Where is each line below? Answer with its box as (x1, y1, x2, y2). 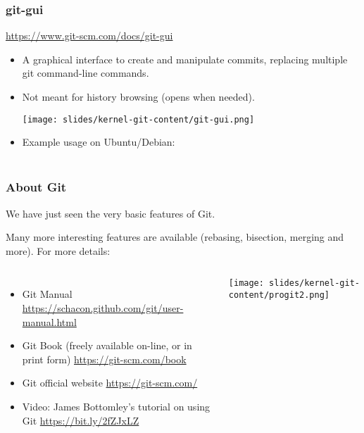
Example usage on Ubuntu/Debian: (22, 134, 175, 149)
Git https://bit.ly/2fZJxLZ (22, 413, 139, 427)
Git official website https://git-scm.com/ (22, 375, 198, 390)
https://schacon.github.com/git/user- (22, 301, 184, 315)
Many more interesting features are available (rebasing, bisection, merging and (6, 230, 344, 244)
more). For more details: (6, 243, 111, 258)
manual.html (22, 314, 77, 329)
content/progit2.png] (228, 290, 330, 301)
